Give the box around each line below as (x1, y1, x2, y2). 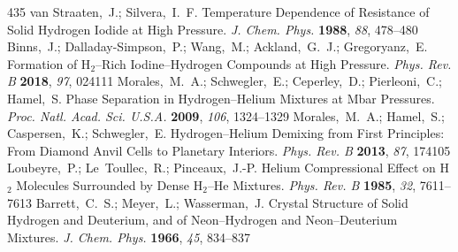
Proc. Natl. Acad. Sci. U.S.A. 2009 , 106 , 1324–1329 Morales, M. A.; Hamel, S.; (7, 106, 445, 125)
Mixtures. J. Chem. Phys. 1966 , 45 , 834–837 (7, 227, 250, 246)
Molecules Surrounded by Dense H (16, 175, 203, 194)
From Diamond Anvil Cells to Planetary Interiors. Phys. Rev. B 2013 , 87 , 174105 (7, 141, 451, 159)
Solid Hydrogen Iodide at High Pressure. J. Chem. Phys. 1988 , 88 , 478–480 (7, 19, 418, 38)
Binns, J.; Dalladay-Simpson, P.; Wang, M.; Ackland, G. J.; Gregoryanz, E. (7, 37, 428, 56)
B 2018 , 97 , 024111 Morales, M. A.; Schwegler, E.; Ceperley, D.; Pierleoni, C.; (7, 72, 443, 90)
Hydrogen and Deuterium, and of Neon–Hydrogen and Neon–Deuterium (7, 210, 398, 229)
